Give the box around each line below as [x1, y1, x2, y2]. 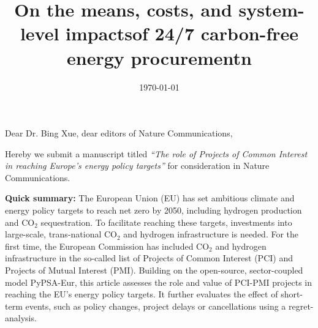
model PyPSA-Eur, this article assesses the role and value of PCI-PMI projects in [5, 275, 312, 288]
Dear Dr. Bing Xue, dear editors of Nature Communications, [5, 127, 233, 140]
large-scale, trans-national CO [5, 228, 118, 240]
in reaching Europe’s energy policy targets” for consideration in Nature [5, 159, 270, 172]
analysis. [5, 311, 37, 324]
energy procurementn [67, 45, 252, 70]
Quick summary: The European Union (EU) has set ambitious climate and [5, 192, 295, 204]
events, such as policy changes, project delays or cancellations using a [25, 299, 286, 312]
